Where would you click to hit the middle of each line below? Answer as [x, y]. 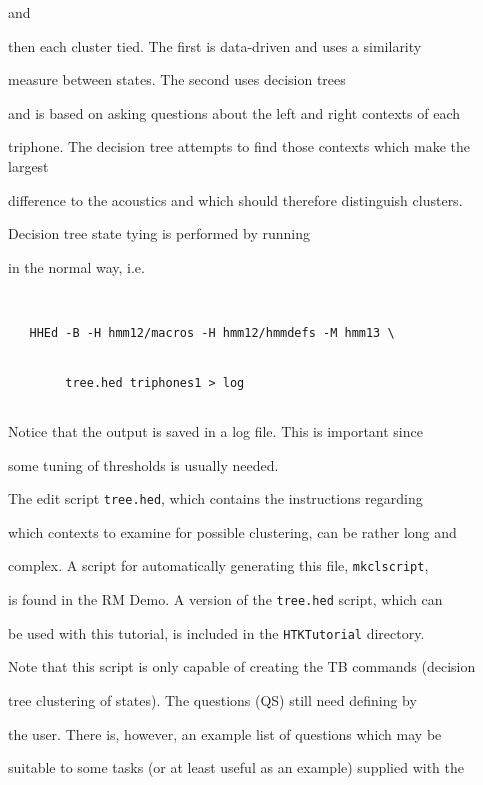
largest [28, 165]
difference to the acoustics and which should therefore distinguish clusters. [235, 199]
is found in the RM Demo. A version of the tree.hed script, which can [225, 599]
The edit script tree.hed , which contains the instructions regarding [215, 498]
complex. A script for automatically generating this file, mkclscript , [218, 565]
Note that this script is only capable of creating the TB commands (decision [242, 666]
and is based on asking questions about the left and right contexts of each [234, 112]
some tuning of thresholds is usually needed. [143, 464]
